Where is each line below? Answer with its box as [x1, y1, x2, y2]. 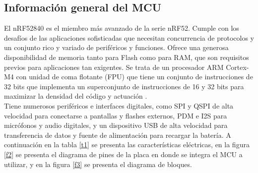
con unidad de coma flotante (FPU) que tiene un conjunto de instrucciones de [16, 71, 253, 82]
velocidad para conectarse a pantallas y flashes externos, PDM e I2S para [4, 110, 227, 120]
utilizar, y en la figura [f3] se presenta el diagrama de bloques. [4, 159, 192, 169]
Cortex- [226, 61, 249, 72]
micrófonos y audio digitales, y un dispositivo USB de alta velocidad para [4, 120, 228, 130]
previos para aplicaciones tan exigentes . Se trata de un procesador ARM [4, 61, 224, 72]
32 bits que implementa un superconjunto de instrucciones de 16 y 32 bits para [4, 81, 244, 91]
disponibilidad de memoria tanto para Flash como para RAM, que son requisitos [4, 52, 249, 62]
